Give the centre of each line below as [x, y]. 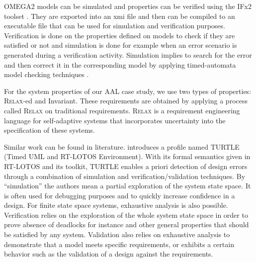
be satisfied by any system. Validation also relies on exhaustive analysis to [117, 234]
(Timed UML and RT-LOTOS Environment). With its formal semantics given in [127, 156]
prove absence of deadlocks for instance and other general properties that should [127, 224]
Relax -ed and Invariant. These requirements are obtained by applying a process [126, 101]
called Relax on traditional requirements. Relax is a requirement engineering [122, 110]
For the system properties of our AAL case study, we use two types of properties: [128, 91]
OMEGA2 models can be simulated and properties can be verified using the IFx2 [128, 6]
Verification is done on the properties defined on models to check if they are [120, 35]
